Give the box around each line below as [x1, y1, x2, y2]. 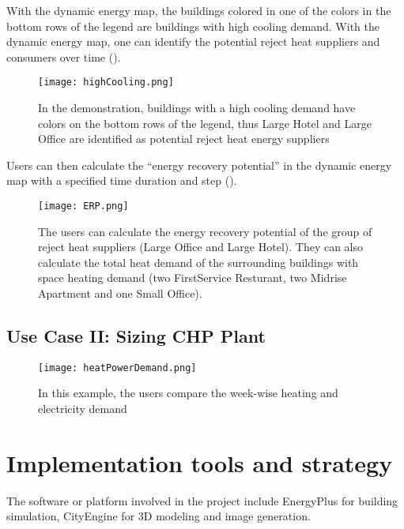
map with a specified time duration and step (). [6, 172, 237, 189]
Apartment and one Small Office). [38, 285, 202, 302]
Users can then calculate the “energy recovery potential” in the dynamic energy [6, 156, 392, 173]
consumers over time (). [6, 48, 121, 65]
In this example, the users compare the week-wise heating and [38, 385, 338, 401]
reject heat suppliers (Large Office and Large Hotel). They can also [38, 238, 364, 255]
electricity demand [38, 400, 127, 417]
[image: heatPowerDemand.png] [38, 362, 197, 373]
